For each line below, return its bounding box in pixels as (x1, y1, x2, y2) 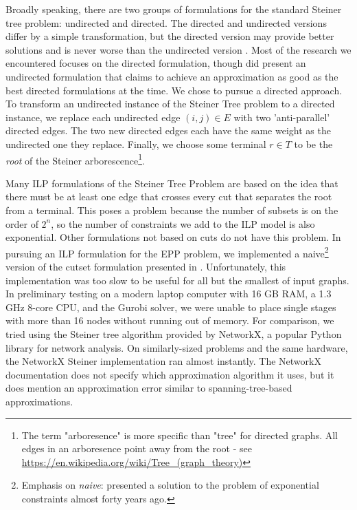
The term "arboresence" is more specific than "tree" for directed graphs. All (21, 427, 338, 442)
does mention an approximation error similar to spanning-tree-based (5, 381, 292, 395)
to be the (294, 136, 333, 151)
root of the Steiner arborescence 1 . (5, 151, 145, 167)
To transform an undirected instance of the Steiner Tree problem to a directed (5, 96, 335, 111)
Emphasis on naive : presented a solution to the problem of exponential (21, 478, 319, 492)
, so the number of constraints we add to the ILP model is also (51, 216, 315, 231)
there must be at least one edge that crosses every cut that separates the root (5, 189, 332, 204)
